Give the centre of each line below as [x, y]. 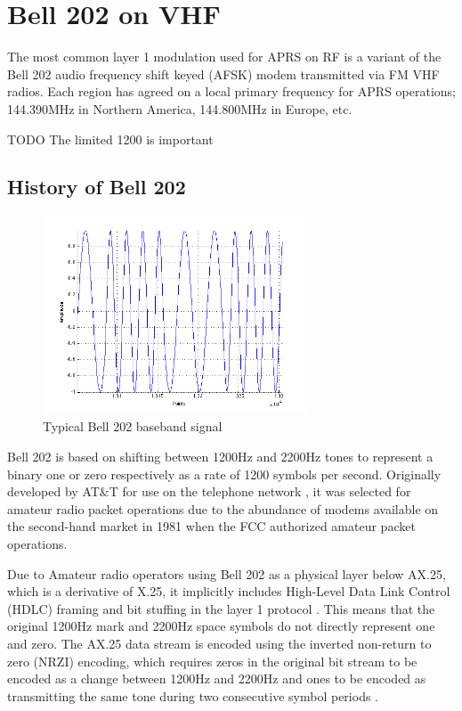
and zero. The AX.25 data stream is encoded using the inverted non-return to [219, 644]
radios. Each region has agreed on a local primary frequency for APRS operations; [231, 91]
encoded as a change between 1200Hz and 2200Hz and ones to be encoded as [217, 678]
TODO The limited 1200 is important [110, 139]
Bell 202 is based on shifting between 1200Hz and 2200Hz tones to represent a [220, 457]
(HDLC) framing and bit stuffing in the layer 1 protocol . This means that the [221, 608]
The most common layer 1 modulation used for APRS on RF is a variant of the [224, 57]
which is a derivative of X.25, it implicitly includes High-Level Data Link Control [229, 591]
